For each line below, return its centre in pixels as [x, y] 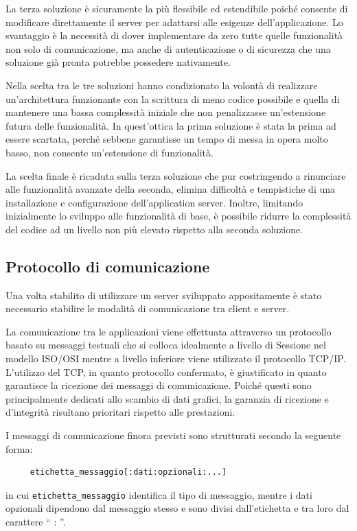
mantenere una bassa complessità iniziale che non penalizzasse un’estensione [166, 112]
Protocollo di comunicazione [108, 266]
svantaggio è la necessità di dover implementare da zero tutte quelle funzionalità [174, 35]
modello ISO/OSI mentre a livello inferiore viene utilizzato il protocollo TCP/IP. [176, 358]
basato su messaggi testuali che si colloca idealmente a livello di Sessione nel [166, 345]
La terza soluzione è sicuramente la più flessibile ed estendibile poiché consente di [177, 8]
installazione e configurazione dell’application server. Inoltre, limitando [154, 202]
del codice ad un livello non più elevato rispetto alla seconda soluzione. [154, 229]
